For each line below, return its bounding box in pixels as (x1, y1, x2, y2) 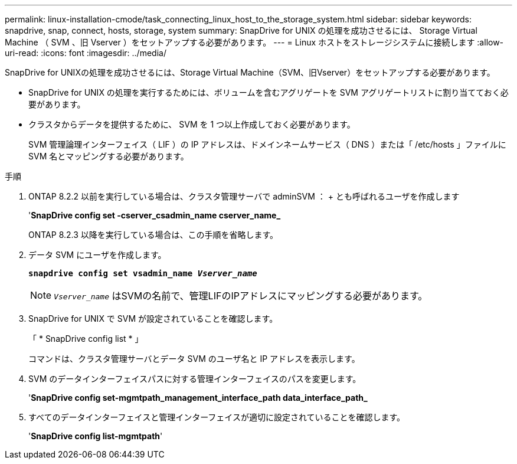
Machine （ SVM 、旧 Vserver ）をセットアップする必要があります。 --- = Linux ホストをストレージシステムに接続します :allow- (5, 37, 504, 47)
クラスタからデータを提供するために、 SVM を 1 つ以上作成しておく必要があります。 (28, 119, 355, 129)
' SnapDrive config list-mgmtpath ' (28, 431, 163, 441)
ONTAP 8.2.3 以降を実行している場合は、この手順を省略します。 (28, 230, 278, 240)
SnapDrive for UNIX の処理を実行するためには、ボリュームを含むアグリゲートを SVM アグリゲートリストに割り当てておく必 (28, 87, 509, 97)
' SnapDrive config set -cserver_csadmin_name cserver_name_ (28, 210, 281, 220)
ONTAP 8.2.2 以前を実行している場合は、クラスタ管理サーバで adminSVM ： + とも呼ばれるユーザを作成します (28, 191, 460, 201)
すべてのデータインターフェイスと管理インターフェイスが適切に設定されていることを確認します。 (28, 412, 405, 422)
